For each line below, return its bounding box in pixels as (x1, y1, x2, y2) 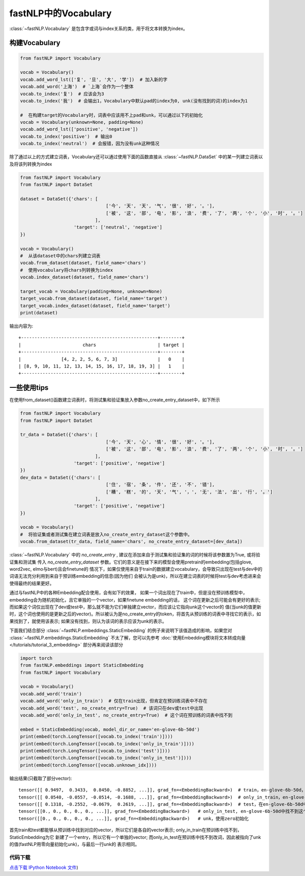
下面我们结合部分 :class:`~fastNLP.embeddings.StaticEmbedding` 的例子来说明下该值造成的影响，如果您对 (9, 628, 232, 634)
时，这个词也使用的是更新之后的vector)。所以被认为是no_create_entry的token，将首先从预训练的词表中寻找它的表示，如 (9, 611, 261, 617)
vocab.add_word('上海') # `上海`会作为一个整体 (20, 84, 134, 90)
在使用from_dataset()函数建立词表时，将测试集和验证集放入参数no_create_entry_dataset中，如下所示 (9, 397, 221, 403)
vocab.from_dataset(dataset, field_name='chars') (20, 260, 146, 266)
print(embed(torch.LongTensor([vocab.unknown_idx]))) (20, 762, 157, 768)
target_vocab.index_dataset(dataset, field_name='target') (20, 303, 170, 308)
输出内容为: (9, 323, 34, 329)
